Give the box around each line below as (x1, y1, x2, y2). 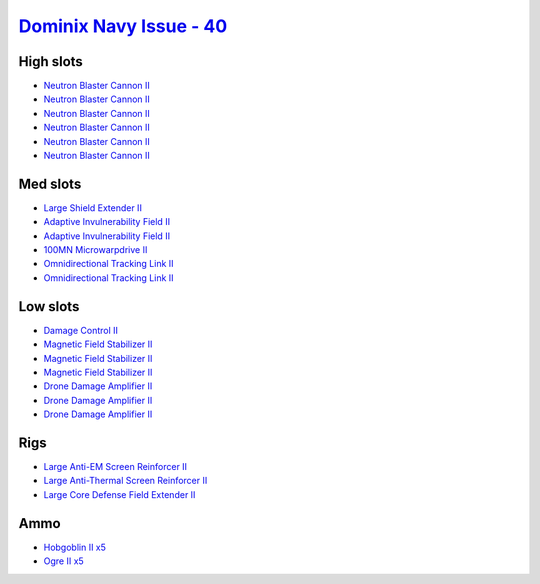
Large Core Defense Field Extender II (43, 488, 196, 500)
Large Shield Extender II (43, 201, 142, 214)
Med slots (18, 175, 82, 192)
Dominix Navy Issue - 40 (18, 15, 228, 37)
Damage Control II (43, 324, 119, 336)
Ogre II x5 (43, 555, 84, 567)
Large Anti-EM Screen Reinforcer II (43, 461, 188, 473)
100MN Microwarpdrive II (43, 244, 148, 256)
